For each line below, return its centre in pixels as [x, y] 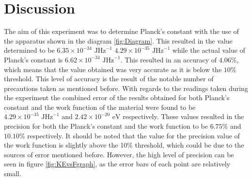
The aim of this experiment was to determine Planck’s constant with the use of [121, 31]
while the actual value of [209, 50]
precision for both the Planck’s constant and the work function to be [106, 126]
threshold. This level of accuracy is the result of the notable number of [109, 79]
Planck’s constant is [33, 59]
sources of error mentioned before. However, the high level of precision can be [119, 154]
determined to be [29, 50]
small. [13, 173]
